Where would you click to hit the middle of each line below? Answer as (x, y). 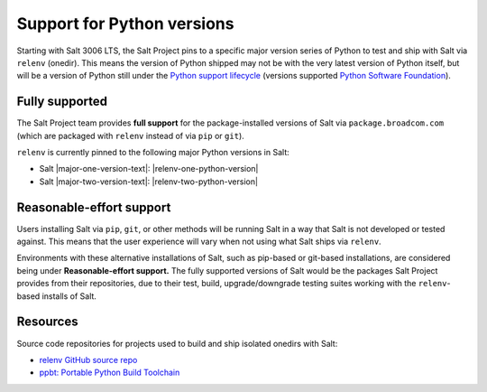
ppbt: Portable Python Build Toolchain (110, 373)
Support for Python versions (125, 23)
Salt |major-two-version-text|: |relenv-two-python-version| (149, 182)
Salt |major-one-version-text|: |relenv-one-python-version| (149, 169)
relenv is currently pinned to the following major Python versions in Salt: (153, 153)
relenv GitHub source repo (88, 359)
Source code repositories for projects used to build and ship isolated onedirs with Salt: (177, 343)
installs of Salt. (69, 296)
